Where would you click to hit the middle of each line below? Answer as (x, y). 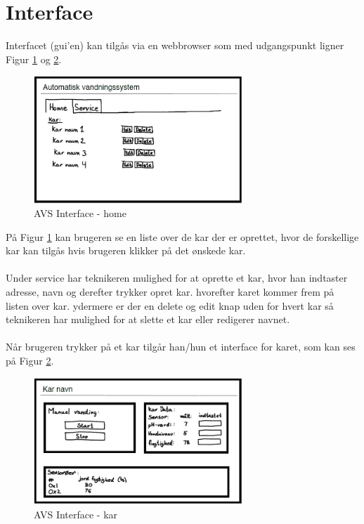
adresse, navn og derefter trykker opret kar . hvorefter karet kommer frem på (170, 292)
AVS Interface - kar (76, 515)
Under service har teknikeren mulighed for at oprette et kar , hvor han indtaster (177, 278)
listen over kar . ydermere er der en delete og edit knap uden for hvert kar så (170, 305)
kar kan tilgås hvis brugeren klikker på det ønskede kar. (126, 250)
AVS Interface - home (80, 213)
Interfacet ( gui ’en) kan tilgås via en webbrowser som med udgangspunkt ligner (175, 45)
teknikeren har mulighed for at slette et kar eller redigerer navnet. (148, 319)
